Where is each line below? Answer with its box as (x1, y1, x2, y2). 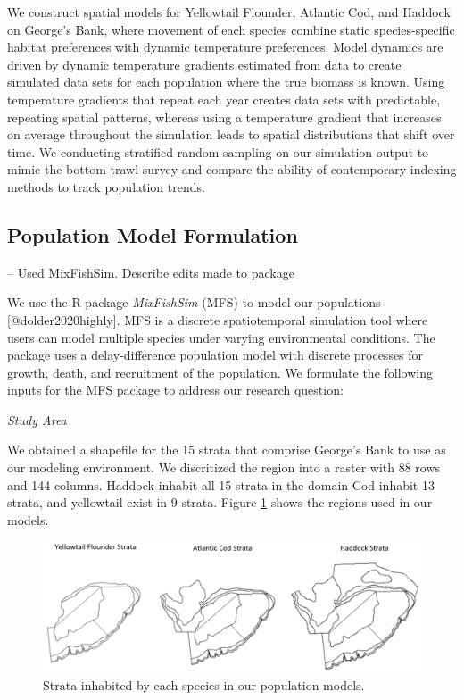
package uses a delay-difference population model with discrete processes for (7, 346, 424, 364)
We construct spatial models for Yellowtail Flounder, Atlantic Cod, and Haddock (7, 3, 451, 21)
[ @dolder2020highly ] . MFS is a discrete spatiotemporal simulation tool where (7, 310, 428, 329)
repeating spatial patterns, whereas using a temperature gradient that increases (7, 107, 442, 126)
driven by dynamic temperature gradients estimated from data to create (7, 54, 402, 73)
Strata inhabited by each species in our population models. (43, 676, 365, 695)
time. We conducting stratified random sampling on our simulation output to (7, 142, 429, 161)
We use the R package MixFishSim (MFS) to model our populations (7, 293, 381, 312)
